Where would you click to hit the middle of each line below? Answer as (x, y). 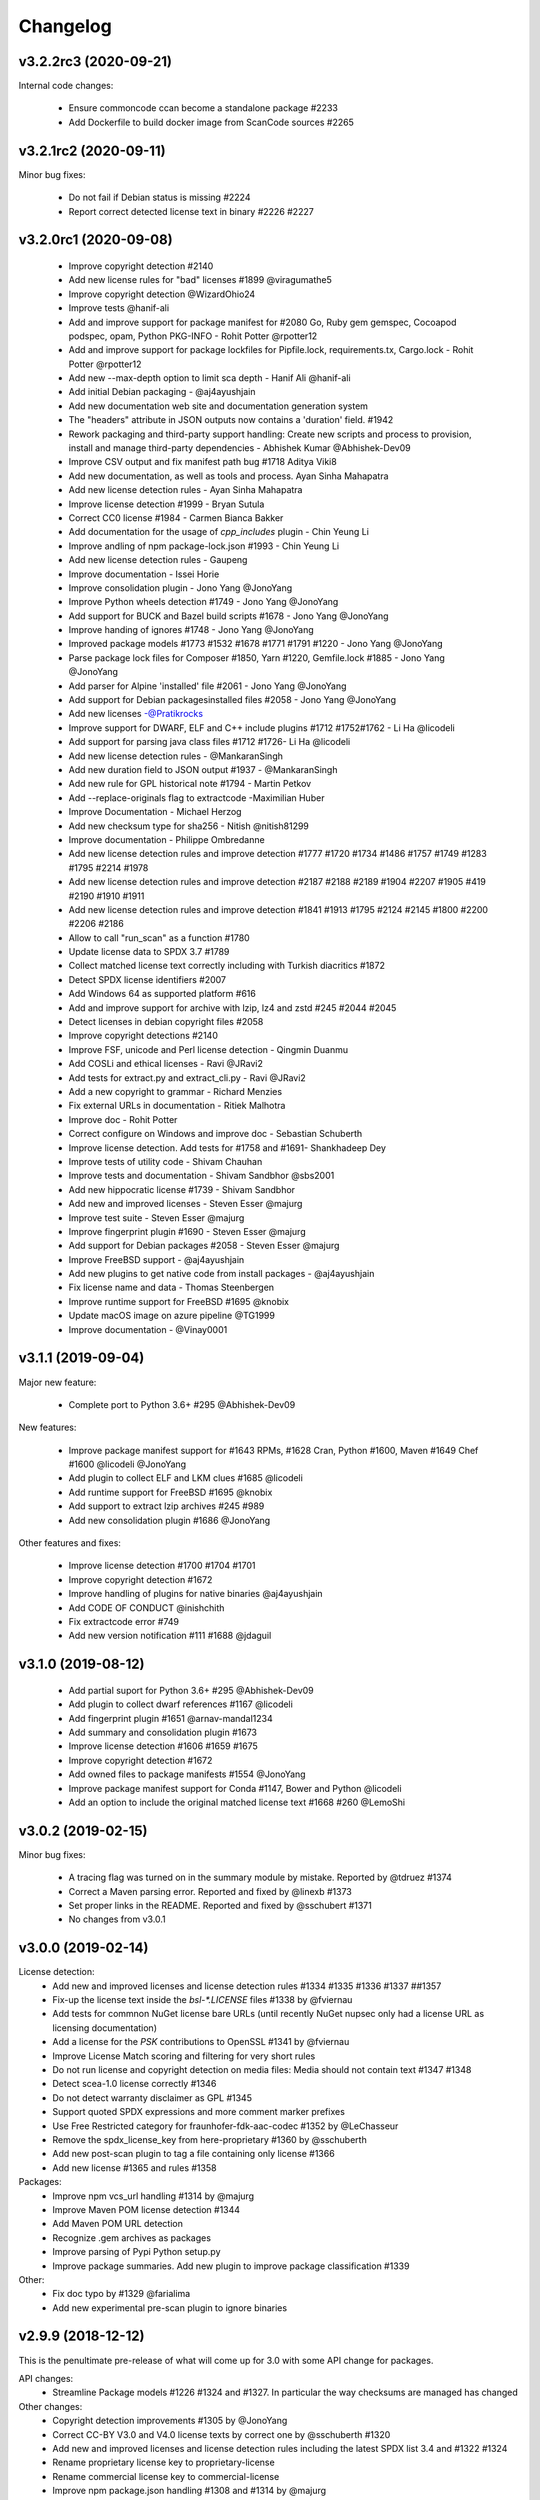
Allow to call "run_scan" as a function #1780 (159, 937)
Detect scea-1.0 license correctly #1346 (134, 2084)
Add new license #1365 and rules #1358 (134, 2167)
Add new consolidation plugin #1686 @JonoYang (169, 1520)
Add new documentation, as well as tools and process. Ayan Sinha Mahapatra (228, 476)
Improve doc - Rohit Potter (123, 1119)
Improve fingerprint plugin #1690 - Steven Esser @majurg (187, 1231)
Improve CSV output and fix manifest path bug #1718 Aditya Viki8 (202, 462)
